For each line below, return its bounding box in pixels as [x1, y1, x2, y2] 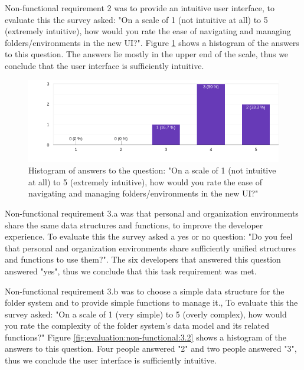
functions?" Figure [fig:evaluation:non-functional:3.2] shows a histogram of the [5, 330, 286, 343]
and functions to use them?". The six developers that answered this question [5, 253, 281, 266]
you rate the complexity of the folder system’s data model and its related [5, 319, 270, 332]
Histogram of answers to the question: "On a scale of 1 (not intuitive [28, 164, 276, 176]
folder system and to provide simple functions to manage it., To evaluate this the [5, 296, 298, 309]
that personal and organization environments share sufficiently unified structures [5, 241, 296, 254]
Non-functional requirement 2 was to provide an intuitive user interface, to [5, 2, 274, 14]
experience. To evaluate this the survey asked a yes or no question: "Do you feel [5, 230, 293, 243]
